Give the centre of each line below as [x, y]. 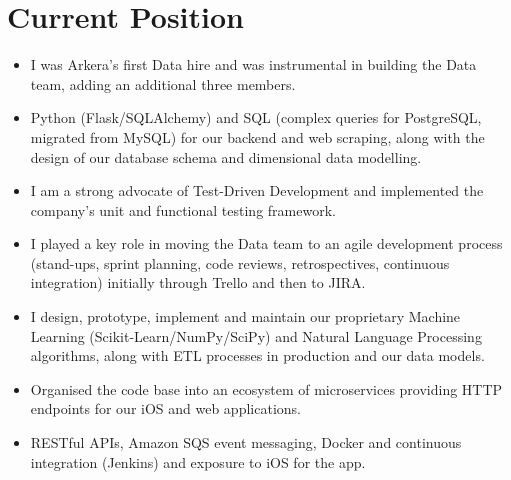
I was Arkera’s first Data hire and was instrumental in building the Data [253, 64]
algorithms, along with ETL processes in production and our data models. [257, 355]
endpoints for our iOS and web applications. [165, 408]
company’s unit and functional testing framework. [183, 209]
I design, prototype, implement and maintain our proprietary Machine [245, 316]
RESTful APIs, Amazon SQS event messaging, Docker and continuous [246, 442]
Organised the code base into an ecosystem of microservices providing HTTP [266, 388]
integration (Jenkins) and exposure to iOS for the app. [198, 461]
